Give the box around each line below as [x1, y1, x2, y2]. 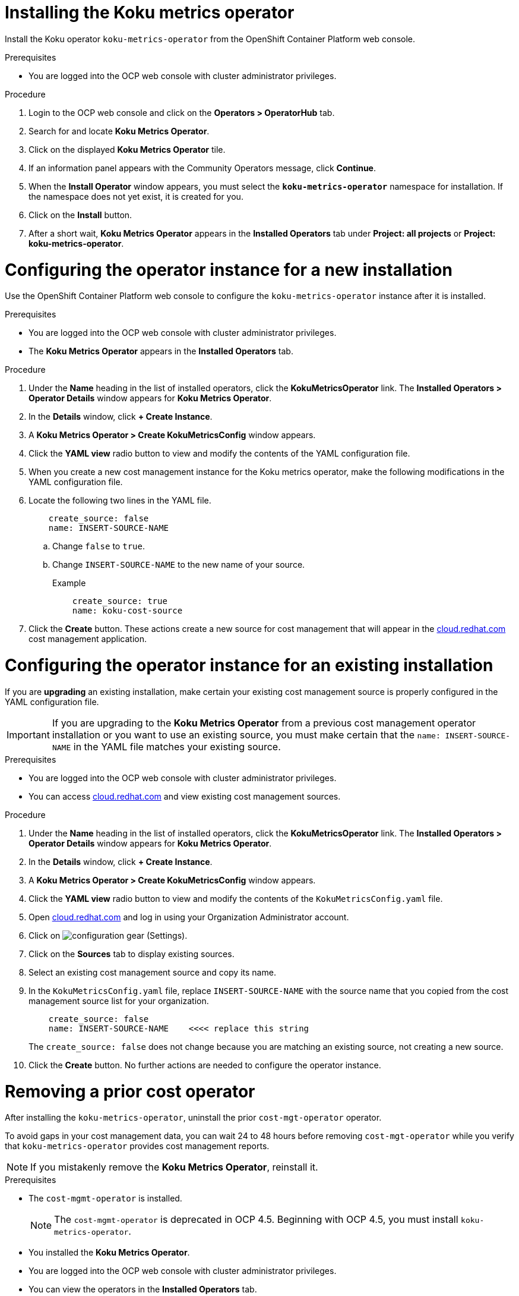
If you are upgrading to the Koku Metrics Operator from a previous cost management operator [52, 716, 476, 729]
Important [7, 728, 50, 741]
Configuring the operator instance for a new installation [5, 259, 452, 280]
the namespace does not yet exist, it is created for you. [29, 191, 243, 202]
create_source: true [72, 596, 167, 606]
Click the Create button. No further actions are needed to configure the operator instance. [29, 1059, 381, 1070]
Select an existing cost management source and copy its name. [29, 967, 276, 977]
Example [52, 578, 86, 589]
